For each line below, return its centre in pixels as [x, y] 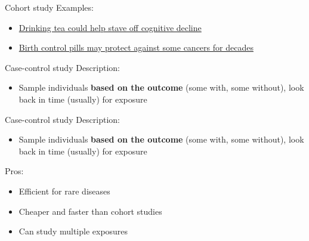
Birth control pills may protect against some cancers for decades [136, 47]
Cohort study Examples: [49, 7]
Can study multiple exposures [73, 231]
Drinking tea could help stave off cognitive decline [110, 27]
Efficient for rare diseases [64, 191]
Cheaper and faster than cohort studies [90, 211]
